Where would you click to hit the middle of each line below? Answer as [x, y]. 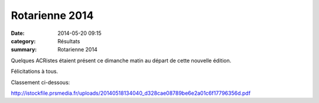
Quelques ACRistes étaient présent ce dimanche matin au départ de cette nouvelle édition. [121, 60]
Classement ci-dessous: [40, 82]
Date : [18, 33]
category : [23, 41]
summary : [24, 50]
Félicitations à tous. [35, 72]
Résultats [69, 41]
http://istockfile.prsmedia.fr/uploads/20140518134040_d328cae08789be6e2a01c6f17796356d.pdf [131, 93]
